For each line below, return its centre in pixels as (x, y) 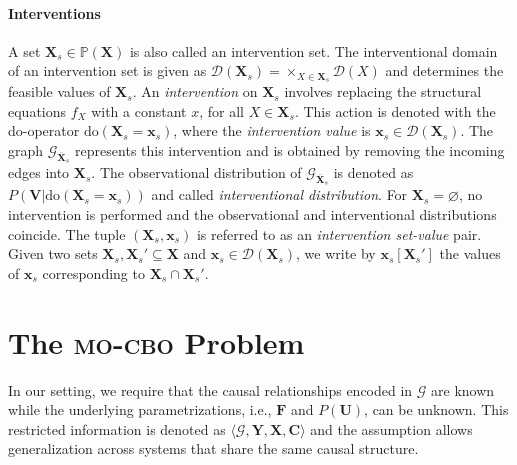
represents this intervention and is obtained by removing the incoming (290, 150)
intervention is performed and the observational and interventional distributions (252, 214)
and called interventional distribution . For (279, 194)
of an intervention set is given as (107, 70)
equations (37, 110)
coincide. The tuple (67, 233)
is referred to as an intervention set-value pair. (339, 233)
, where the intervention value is (272, 130)
